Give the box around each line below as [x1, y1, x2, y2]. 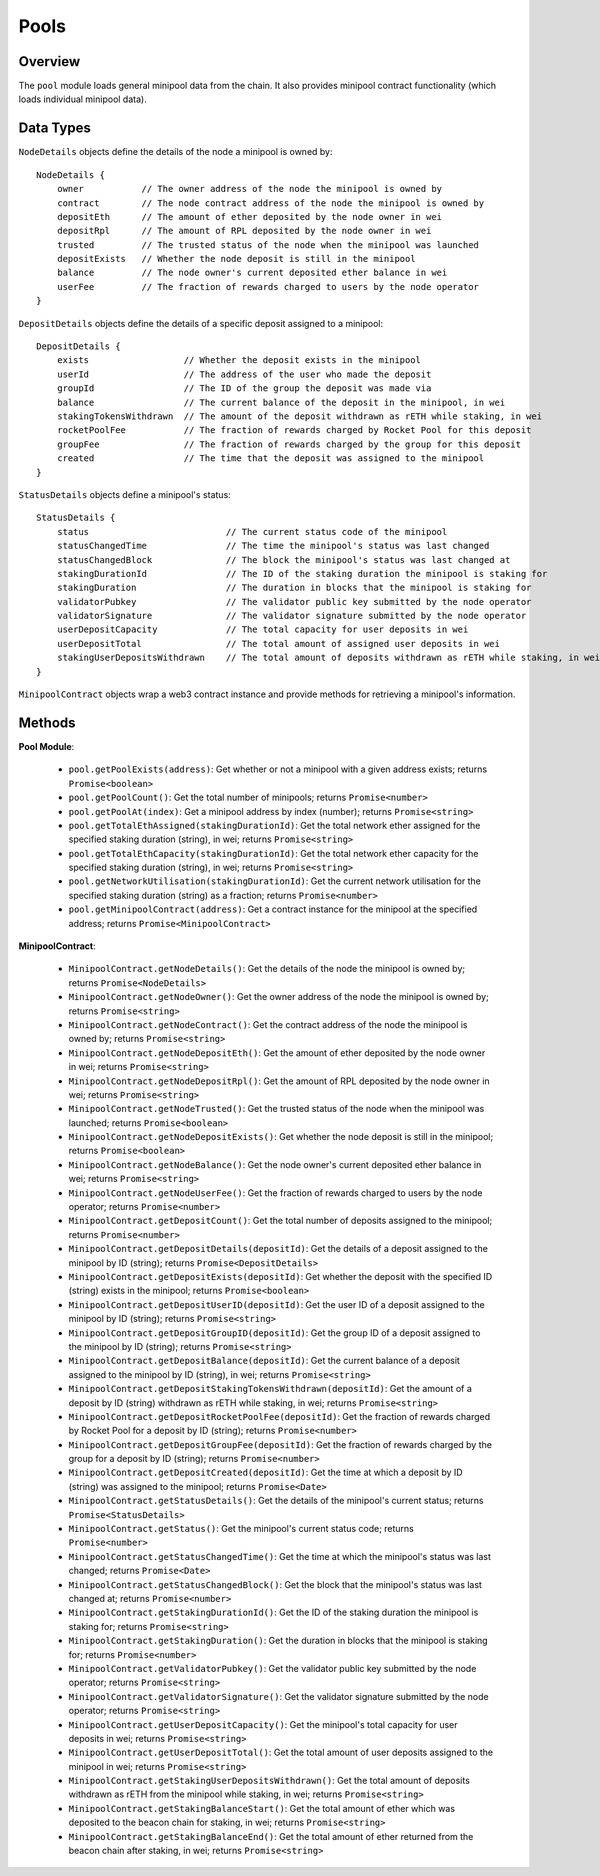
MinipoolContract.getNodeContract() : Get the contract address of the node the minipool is [68, 1018, 468, 1030]
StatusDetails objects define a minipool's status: [18, 488, 232, 500]
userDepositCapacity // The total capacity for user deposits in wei [56, 624, 469, 635]
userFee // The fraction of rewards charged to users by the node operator [56, 281, 480, 292]
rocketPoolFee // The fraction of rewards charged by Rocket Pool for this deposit [56, 425, 532, 436]
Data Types [18, 120, 92, 137]
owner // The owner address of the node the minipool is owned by [56, 183, 443, 195]
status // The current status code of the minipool [56, 526, 448, 537]
